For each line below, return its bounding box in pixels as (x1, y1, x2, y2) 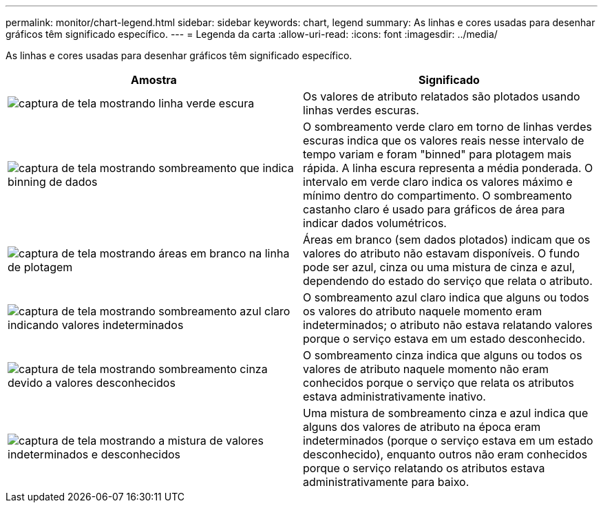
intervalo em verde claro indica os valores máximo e (303, 175, 573, 189)
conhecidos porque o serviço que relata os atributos (303, 376, 574, 390)
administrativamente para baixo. (303, 475, 469, 489)
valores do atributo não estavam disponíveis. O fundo (303, 246, 580, 260)
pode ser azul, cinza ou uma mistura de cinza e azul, (303, 260, 575, 274)
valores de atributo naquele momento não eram (303, 362, 549, 376)
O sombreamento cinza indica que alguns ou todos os (303, 348, 582, 362)
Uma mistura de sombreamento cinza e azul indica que (303, 406, 589, 420)
